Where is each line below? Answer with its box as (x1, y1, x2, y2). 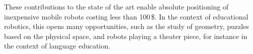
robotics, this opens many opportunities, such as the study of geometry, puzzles (4, 21, 249, 31)
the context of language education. (4, 40, 111, 51)
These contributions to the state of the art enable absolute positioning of (4, 1, 229, 11)
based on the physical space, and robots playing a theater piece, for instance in (4, 30, 247, 41)
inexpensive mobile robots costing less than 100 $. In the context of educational (4, 11, 248, 21)
